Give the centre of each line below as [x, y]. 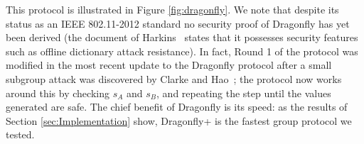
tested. [20, 134]
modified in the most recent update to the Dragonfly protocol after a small [169, 65]
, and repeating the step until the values [244, 93]
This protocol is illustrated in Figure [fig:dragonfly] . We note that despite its [172, 9]
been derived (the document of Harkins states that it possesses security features [182, 37]
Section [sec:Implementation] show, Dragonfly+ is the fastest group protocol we [179, 120]
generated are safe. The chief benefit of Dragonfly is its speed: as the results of [177, 107]
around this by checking [58, 93]
